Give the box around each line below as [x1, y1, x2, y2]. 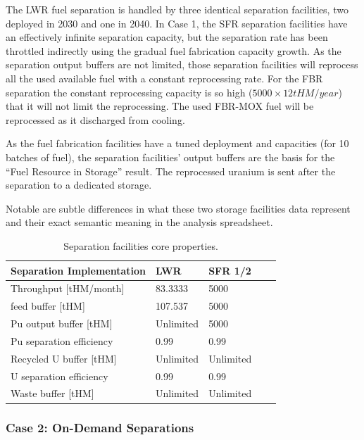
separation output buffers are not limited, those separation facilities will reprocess [6, 57, 358, 72]
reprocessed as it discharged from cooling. [6, 112, 185, 127]
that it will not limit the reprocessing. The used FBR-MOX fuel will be [6, 99, 314, 113]
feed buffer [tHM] [11, 298, 85, 313]
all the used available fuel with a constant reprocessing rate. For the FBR [6, 70, 323, 85]
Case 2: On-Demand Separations [6, 419, 194, 436]
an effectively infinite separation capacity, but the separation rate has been [6, 30, 328, 44]
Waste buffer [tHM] [11, 386, 94, 401]
